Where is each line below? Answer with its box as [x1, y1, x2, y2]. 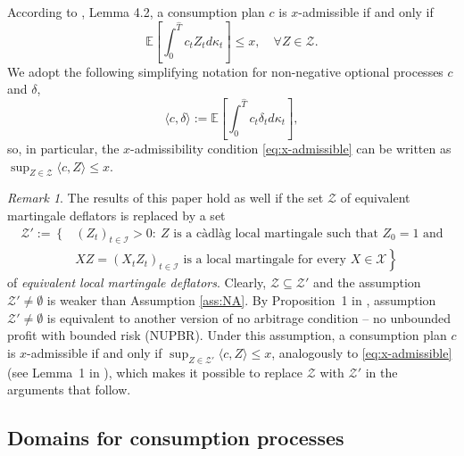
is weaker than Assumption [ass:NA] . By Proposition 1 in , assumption [46, 291, 436, 310]
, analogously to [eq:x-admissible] [271, 343, 452, 361]
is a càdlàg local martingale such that [173, 227, 378, 240]
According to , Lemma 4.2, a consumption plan [7, 3, 265, 21]
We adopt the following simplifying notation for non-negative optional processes [7, 62, 443, 80]
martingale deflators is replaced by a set [7, 206, 226, 225]
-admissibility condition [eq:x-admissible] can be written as [130, 139, 452, 158]
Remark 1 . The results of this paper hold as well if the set [7, 188, 324, 207]
